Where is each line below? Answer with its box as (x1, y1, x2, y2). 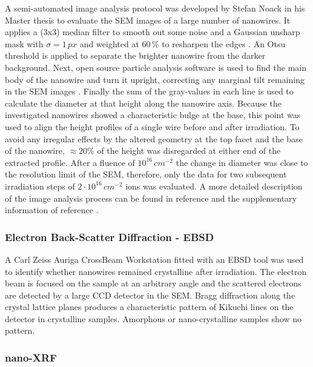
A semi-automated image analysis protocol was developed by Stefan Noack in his (5, 2, 305, 14)
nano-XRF (5, 349, 57, 365)
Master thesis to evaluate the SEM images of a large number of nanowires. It (5, 13, 291, 26)
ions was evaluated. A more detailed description (125, 179, 303, 192)
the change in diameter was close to (176, 156, 308, 168)
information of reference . (5, 203, 99, 216)
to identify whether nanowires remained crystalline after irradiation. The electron (5, 265, 307, 277)
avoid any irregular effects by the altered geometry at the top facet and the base (5, 132, 303, 145)
